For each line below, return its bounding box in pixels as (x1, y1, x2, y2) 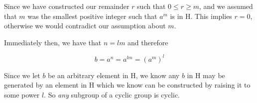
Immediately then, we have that (4, 37, 102, 47)
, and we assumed (199, 1, 253, 11)
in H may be (187, 70, 225, 80)
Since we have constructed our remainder (4, 1, 129, 11)
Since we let (4, 70, 40, 80)
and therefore (128, 37, 168, 47)
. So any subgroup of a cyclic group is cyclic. (44, 90, 180, 100)
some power (4, 90, 40, 100)
